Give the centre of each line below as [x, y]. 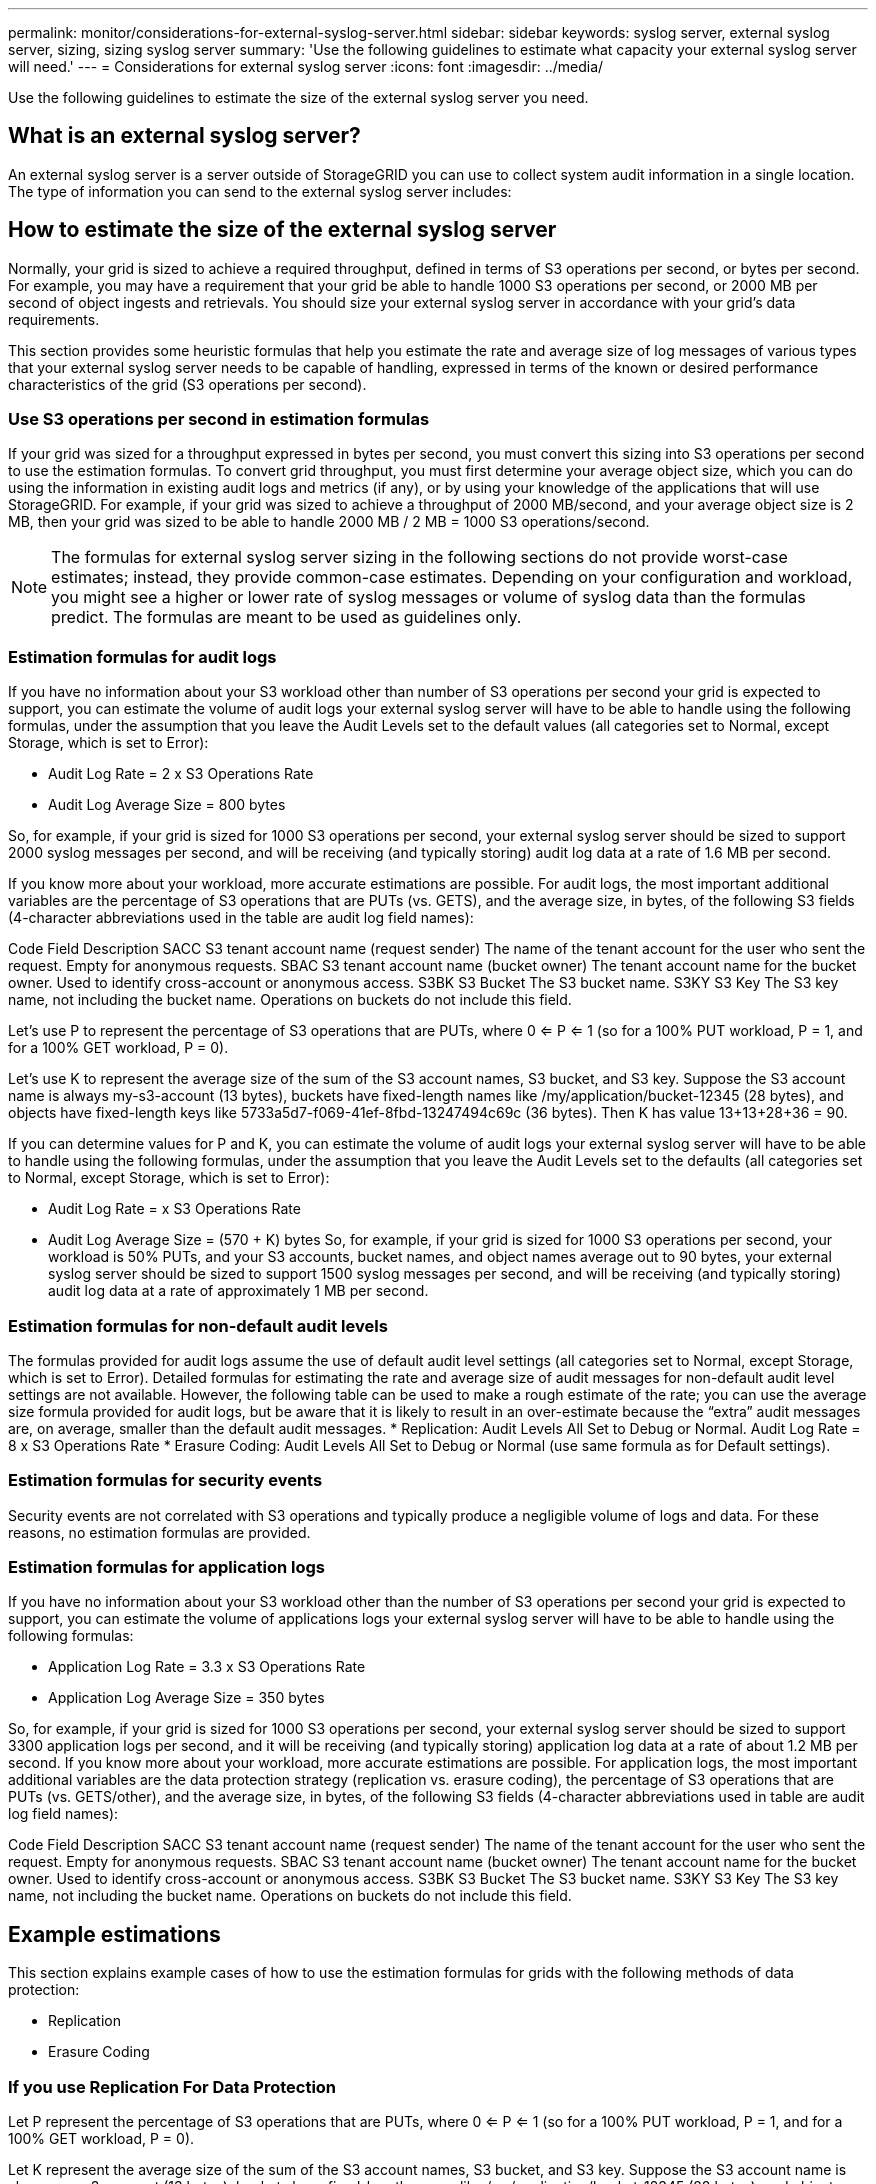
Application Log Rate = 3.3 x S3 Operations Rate [207, 1667]
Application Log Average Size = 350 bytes [186, 1698]
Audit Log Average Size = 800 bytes [167, 805]
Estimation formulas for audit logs [142, 656]
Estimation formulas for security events [165, 1480]
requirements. [54, 319]
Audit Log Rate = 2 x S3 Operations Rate [181, 774]
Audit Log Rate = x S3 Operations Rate [174, 1209]
